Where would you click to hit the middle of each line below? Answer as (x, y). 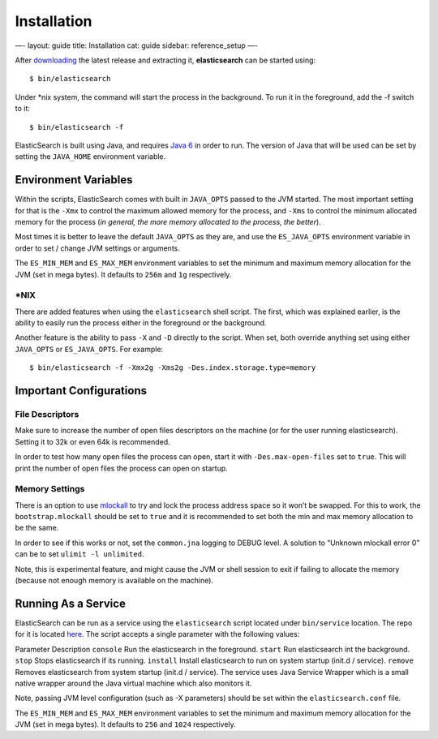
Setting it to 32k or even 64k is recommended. (92, 441)
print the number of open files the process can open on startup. (122, 468)
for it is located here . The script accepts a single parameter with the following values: (157, 634)
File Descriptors (47, 415)
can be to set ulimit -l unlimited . (79, 554)
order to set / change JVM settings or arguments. (97, 248)
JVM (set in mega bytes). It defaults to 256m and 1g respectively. (123, 274)
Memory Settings (50, 489)
